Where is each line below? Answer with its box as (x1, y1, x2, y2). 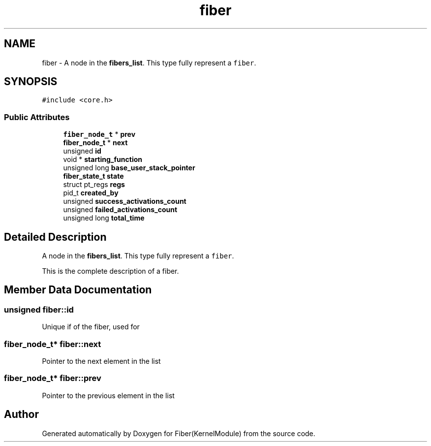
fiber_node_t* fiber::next (4, 339, 101, 349)
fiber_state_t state (63, 172, 124, 181)
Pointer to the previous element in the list (42, 391, 175, 400)
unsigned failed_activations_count (63, 205, 178, 214)
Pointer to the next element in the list (42, 357, 161, 365)
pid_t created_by (63, 189, 119, 197)
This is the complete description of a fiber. (42, 267, 179, 276)
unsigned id (63, 147, 101, 156)
